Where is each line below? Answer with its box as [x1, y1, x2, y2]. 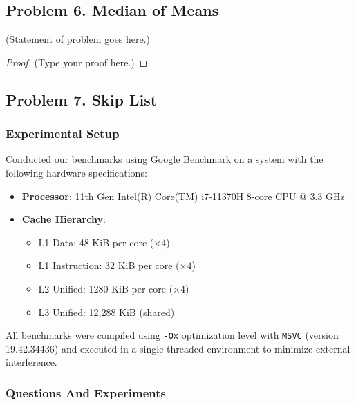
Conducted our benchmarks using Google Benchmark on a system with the [6, 152, 324, 166]
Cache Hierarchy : [21, 212, 106, 226]
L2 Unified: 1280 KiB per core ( [38, 281, 174, 295]
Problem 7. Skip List [6, 88, 158, 110]
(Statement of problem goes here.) [6, 32, 150, 46]
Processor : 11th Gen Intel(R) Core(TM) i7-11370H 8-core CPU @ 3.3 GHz [21, 188, 345, 203]
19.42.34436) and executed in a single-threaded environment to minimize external [6, 341, 350, 355]
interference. [6, 355, 57, 369]
